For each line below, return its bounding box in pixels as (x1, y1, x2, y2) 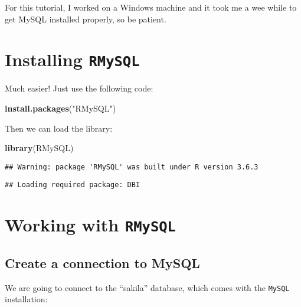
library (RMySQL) (5, 142, 74, 154)
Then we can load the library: (5, 122, 113, 134)
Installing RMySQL (5, 47, 140, 71)
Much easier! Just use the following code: (5, 82, 153, 94)
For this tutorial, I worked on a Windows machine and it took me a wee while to (5, 1, 297, 13)
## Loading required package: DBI (5, 181, 140, 190)
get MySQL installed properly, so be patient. (5, 12, 166, 25)
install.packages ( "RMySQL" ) (5, 102, 116, 115)
